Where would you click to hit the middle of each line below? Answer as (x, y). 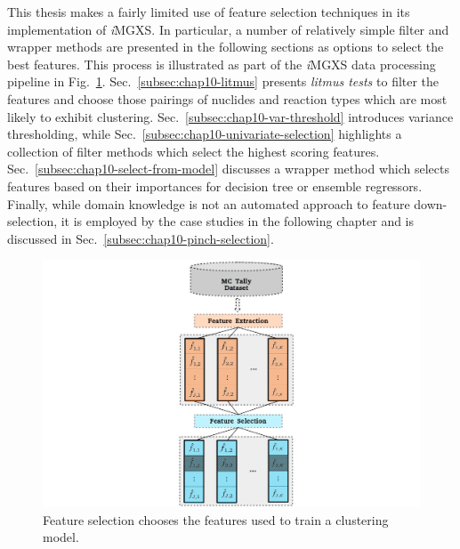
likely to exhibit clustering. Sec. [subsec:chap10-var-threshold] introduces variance (230, 116)
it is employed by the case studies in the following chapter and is (238, 221)
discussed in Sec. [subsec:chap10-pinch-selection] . (141, 238)
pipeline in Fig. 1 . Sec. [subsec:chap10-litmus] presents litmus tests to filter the (223, 81)
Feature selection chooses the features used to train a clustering (216, 519)
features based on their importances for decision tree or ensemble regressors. (215, 186)
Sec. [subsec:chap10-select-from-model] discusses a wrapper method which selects (228, 169)
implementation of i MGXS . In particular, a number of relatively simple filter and (228, 29)
